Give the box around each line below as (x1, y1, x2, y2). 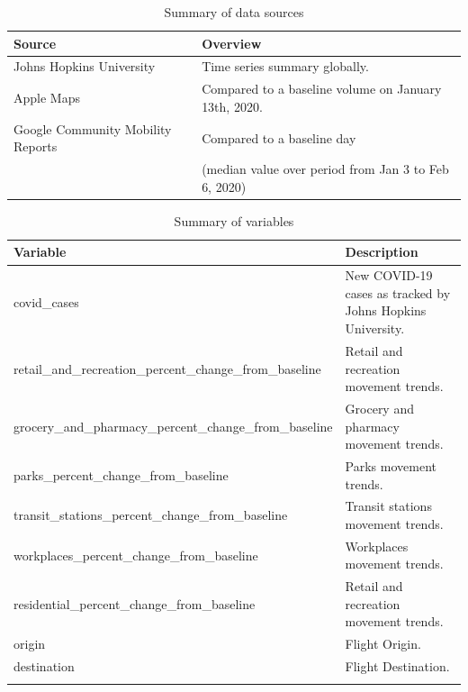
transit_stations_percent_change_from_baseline (13, 505, 288, 524)
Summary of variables (174, 211, 294, 230)
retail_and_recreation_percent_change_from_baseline (13, 359, 321, 378)
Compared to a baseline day (202, 128, 356, 147)
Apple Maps (13, 88, 80, 107)
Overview (202, 33, 262, 52)
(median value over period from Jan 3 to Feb (202, 159, 449, 178)
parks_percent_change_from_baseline (13, 465, 229, 484)
